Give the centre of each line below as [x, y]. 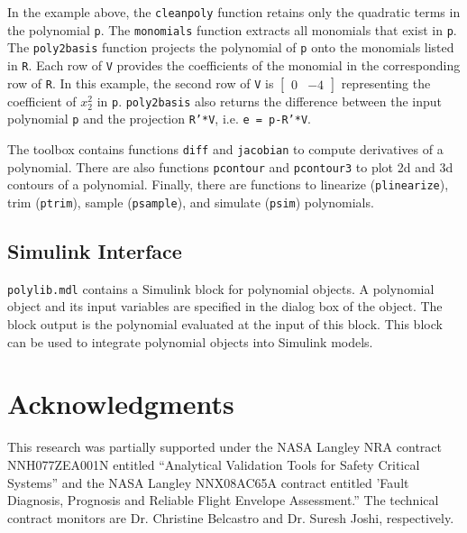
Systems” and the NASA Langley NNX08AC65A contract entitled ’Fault [208, 482]
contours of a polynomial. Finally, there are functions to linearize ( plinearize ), [228, 184]
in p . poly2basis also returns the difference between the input [269, 101]
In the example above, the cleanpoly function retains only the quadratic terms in [234, 12]
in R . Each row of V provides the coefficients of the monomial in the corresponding [234, 64]
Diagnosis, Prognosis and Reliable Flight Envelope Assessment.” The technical [223, 500]
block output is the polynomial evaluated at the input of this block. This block [225, 324]
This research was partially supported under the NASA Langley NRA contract [224, 447]
